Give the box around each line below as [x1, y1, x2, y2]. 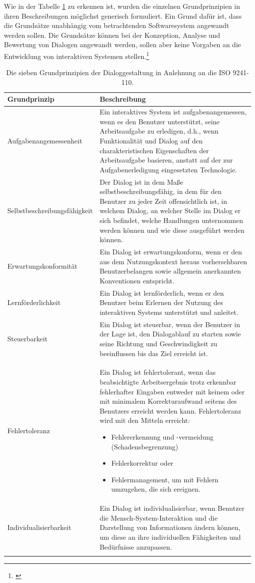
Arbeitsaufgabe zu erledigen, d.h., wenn [100, 126, 219, 136]
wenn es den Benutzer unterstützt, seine [100, 116, 220, 126]
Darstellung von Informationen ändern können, [100, 522, 241, 532]
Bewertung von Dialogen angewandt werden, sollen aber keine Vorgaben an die [4, 39, 241, 50]
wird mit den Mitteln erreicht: [100, 415, 190, 425]
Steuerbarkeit [7, 333, 48, 344]
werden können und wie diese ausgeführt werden [100, 224, 245, 235]
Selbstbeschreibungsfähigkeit [7, 205, 93, 216]
